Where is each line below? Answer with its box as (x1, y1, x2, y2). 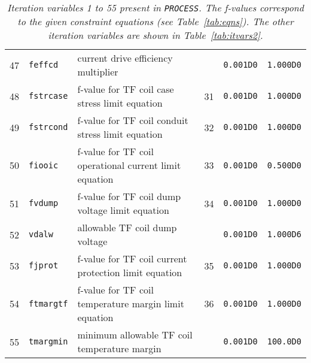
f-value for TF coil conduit (77, 113, 188, 127)
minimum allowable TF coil (77, 328, 193, 341)
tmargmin (29, 337, 68, 346)
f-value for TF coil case (77, 82, 174, 96)
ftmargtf (29, 298, 68, 308)
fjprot (29, 261, 59, 270)
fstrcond (29, 122, 68, 132)
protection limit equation (77, 265, 182, 279)
